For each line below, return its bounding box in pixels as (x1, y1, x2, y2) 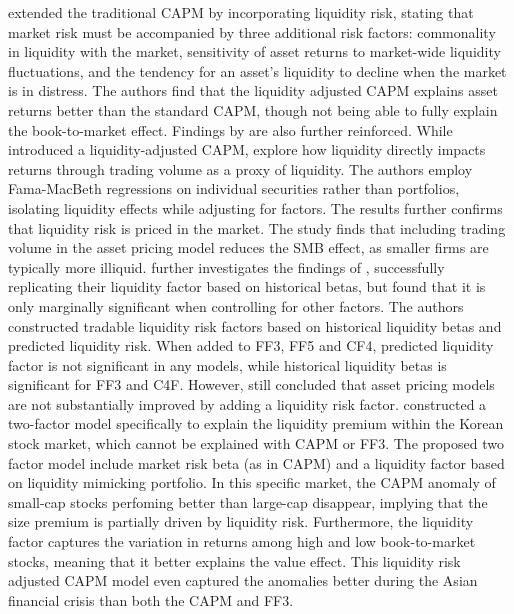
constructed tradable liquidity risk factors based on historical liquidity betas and (8, 315, 502, 336)
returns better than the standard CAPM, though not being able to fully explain (8, 99, 498, 120)
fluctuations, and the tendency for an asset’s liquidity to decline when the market (8, 60, 507, 81)
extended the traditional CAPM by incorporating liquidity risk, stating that (8, 2, 474, 22)
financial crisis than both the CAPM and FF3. (8, 589, 294, 610)
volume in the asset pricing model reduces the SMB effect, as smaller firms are (8, 237, 489, 258)
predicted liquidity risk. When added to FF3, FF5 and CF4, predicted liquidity (8, 335, 494, 356)
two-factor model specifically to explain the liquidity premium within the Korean (8, 413, 504, 434)
